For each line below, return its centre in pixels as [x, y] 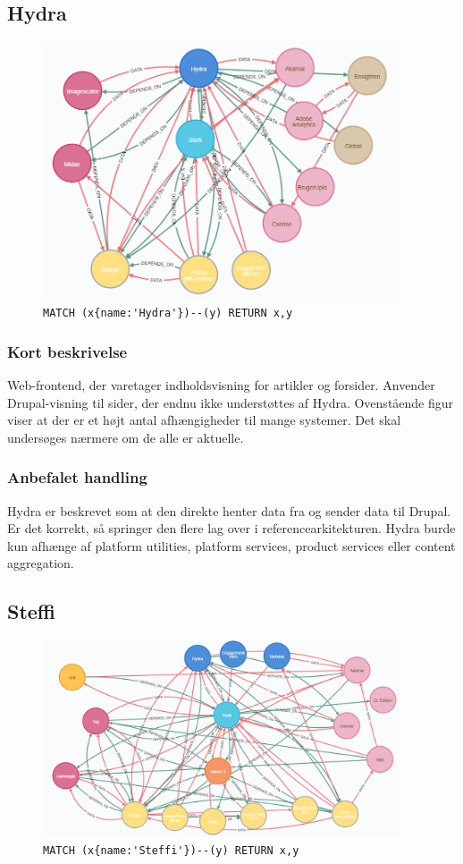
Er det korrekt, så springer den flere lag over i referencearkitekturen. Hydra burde [231, 528]
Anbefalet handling [77, 477]
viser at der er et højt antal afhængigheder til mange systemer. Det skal [204, 420]
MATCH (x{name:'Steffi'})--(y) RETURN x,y [171, 851]
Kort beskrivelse [67, 351]
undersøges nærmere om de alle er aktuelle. [126, 437]
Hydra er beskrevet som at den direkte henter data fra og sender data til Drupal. [229, 510]
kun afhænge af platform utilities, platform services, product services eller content [231, 545]
